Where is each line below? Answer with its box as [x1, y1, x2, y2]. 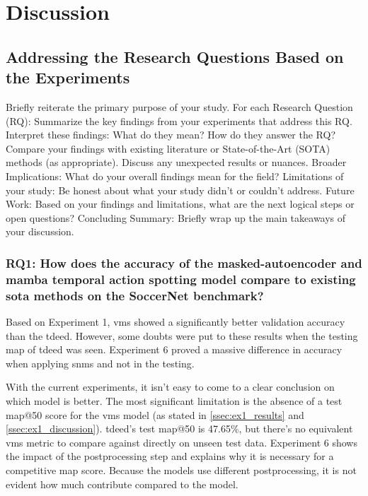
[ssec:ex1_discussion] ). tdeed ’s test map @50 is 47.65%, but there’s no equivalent [6, 421, 353, 436]
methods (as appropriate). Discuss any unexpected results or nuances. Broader [6, 155, 347, 170]
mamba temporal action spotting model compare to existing [6, 270, 356, 288]
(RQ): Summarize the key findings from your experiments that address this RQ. [6, 113, 352, 128]
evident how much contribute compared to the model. [6, 476, 238, 491]
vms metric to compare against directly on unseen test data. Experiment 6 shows [6, 435, 357, 449]
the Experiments [6, 66, 130, 88]
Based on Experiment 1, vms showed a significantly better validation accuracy [6, 314, 345, 329]
